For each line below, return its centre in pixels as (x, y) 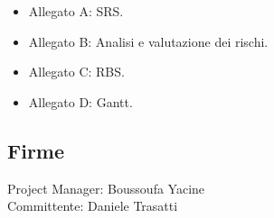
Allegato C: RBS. (76, 72)
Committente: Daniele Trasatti (93, 206)
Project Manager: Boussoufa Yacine (106, 188)
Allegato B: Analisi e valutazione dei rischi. (148, 41)
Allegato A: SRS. (76, 11)
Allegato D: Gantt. (80, 101)
